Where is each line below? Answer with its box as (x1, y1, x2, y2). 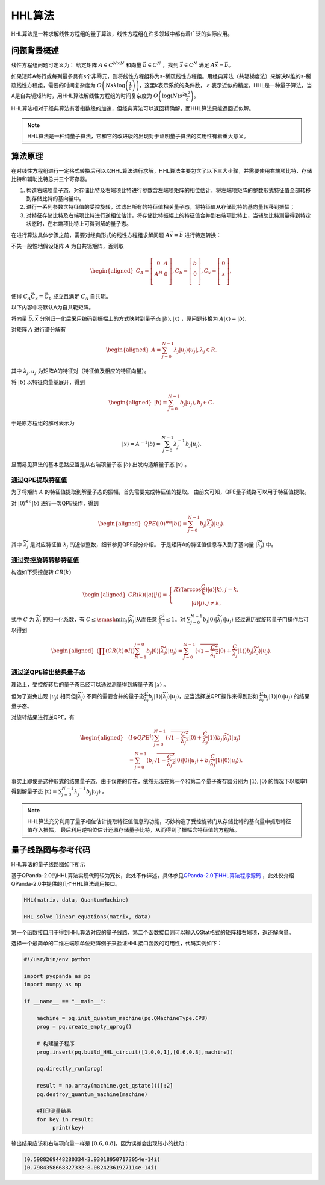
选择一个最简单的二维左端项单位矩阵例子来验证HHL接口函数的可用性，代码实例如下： (11, 939, 223, 947)
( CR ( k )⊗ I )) (105, 647, 135, 654)
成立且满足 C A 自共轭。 (53, 292, 111, 301)
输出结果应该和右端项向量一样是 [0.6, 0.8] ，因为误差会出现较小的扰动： (11, 1140, 190, 1147)
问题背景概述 (11, 46, 59, 56)
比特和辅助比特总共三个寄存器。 (11, 175, 90, 183)
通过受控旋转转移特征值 (11, 555, 79, 564)
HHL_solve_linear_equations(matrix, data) (23, 913, 151, 920)
